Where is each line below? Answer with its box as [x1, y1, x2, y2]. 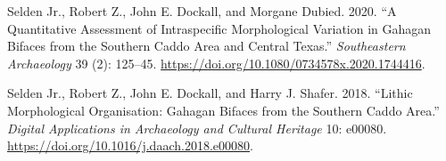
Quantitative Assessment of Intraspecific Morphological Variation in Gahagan [7, 19, 432, 37]
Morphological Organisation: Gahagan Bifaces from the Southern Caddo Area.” [7, 101, 440, 119]
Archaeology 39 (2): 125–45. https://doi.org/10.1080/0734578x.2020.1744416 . [7, 53, 425, 72]
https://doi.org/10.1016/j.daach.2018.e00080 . [7, 136, 253, 155]
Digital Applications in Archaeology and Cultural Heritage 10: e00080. [7, 118, 387, 137]
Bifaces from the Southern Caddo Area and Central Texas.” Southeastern [7, 36, 406, 55]
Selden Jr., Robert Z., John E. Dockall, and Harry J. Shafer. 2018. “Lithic [7, 84, 413, 102]
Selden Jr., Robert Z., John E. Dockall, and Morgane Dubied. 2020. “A [7, 2, 397, 20]
